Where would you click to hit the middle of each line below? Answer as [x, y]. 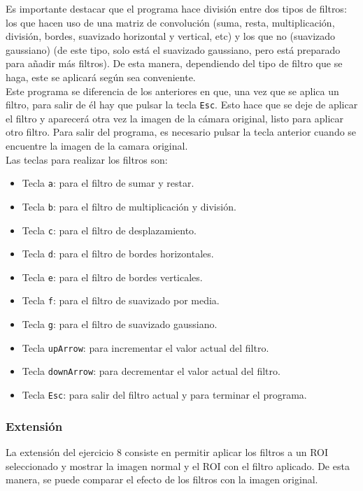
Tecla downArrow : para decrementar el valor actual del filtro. [151, 371]
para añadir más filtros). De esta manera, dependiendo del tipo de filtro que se [174, 63]
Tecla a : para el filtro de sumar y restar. [108, 183]
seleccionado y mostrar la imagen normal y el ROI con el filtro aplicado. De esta [178, 465]
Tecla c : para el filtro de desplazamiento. [109, 230]
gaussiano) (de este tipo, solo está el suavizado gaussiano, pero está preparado [173, 49]
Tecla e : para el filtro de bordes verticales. [112, 277]
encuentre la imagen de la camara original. [97, 145]
